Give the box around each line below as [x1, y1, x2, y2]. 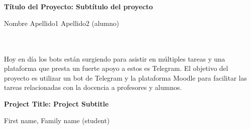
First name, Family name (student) [4, 115, 110, 125]
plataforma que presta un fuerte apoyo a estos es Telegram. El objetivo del [4, 63, 228, 73]
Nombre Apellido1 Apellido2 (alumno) [4, 18, 119, 28]
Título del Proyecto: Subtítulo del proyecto [4, 1, 153, 12]
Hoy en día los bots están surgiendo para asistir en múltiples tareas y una [4, 53, 226, 64]
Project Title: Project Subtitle [4, 98, 109, 108]
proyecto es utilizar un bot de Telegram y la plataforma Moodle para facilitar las [4, 72, 247, 83]
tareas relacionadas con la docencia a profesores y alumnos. [4, 82, 182, 92]
